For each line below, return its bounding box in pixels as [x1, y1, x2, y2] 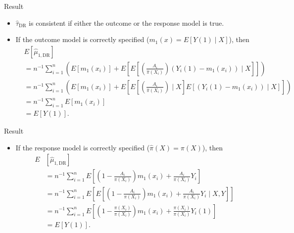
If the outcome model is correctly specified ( [15, 34, 149, 45]
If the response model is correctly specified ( [15, 142, 150, 152]
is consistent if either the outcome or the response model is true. [29, 17, 224, 28]
